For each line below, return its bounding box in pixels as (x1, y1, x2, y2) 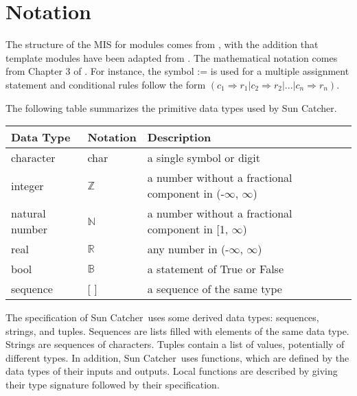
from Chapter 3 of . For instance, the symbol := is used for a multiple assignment (5, 64, 349, 78)
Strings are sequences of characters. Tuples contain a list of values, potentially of (5, 337, 345, 351)
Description (147, 129, 211, 145)
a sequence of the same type (147, 281, 282, 297)
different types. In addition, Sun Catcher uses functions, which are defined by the (5, 350, 349, 364)
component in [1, (147, 221, 229, 237)
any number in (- (147, 241, 229, 257)
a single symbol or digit (147, 150, 260, 166)
